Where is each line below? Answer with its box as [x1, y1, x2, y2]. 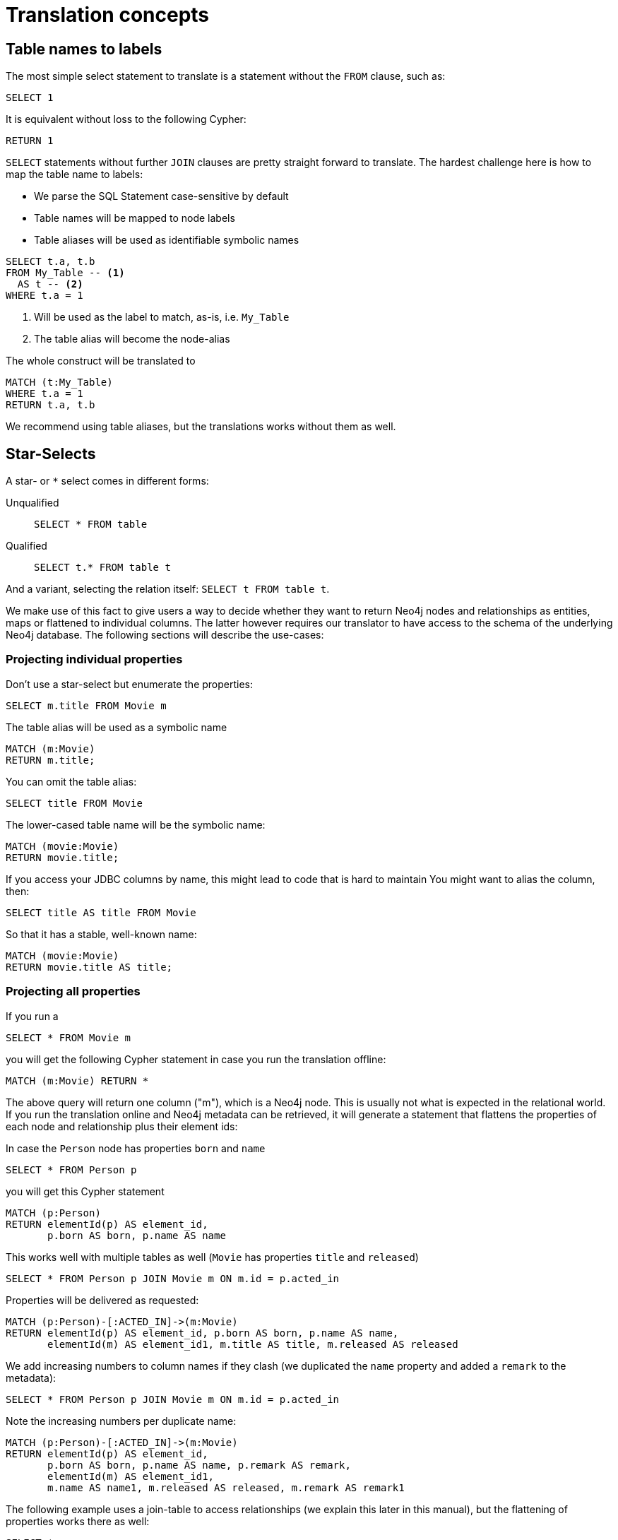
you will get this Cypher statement [6, 1185, 165, 1197]
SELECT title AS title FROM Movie [6, 906, 196, 918]
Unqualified [6, 497, 59, 509]
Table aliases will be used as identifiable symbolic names [34, 234, 299, 247]
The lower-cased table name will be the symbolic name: [6, 818, 266, 831]
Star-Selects [6, 444, 96, 463]
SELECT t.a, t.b [6, 256, 95, 268]
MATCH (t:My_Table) [6, 377, 113, 389]
